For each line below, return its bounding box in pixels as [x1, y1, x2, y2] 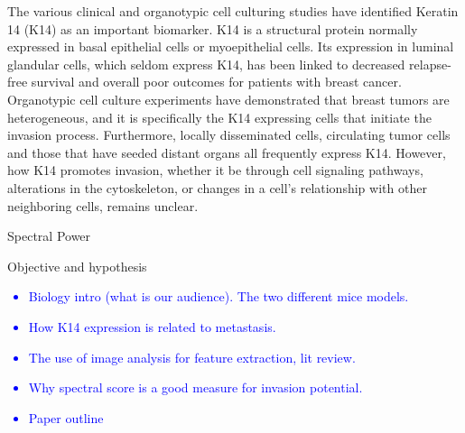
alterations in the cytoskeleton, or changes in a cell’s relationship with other [7, 178, 427, 197]
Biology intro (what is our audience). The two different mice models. [28, 287, 409, 306]
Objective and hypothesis [7, 256, 147, 275]
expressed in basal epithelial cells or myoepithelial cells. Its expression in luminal [7, 37, 454, 56]
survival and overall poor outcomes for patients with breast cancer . [31, 72, 402, 91]
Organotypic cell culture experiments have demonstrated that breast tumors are [7, 89, 450, 108]
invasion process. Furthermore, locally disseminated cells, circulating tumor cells [7, 125, 451, 144]
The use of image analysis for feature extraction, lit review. [28, 347, 356, 366]
